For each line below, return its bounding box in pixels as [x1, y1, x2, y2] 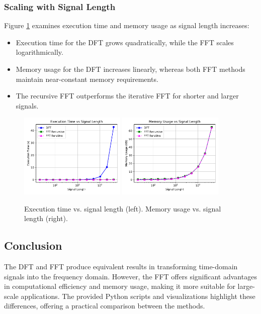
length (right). [24, 213, 68, 224]
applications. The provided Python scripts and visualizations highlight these [21, 290, 255, 301]
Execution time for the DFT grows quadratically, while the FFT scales [16, 37, 234, 47]
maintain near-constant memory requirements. [16, 73, 158, 84]
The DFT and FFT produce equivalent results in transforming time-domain [4, 261, 238, 271]
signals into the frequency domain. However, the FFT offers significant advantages [4, 271, 257, 281]
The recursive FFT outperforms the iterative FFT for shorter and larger [16, 90, 239, 101]
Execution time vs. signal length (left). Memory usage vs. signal [24, 203, 221, 214]
